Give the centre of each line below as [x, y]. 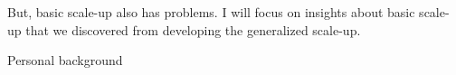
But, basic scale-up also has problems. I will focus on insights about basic [211, 12]
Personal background [65, 60]
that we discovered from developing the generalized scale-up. [193, 29]
